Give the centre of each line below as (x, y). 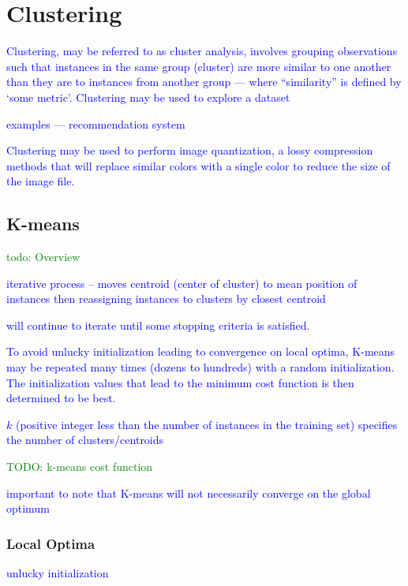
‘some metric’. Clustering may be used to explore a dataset (148, 97)
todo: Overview (43, 257)
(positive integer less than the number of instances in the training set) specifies (206, 424)
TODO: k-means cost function (80, 467)
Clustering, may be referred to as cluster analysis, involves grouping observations (202, 51)
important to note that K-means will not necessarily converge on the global (189, 493)
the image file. (41, 181)
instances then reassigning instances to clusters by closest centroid (166, 299)
